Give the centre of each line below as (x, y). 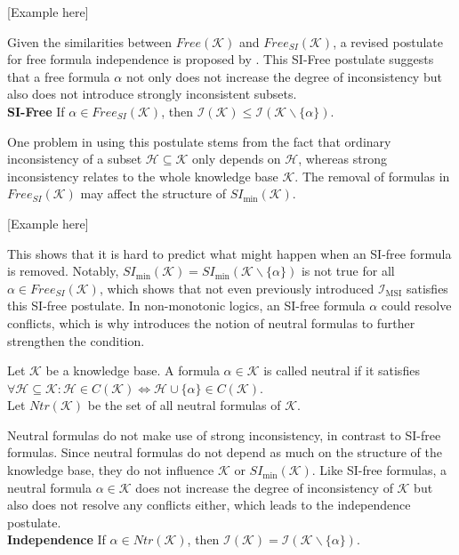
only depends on (236, 159)
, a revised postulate (388, 41)
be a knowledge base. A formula (133, 370)
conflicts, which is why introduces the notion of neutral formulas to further (211, 322)
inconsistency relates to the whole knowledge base (143, 176)
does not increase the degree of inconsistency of (264, 487)
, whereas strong (342, 159)
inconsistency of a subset (75, 159)
